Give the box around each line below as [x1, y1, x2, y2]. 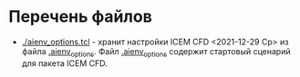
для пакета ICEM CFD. [21, 57, 108, 69]
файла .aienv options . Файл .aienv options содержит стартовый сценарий [21, 45, 291, 59]
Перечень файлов [8, 6, 152, 27]
